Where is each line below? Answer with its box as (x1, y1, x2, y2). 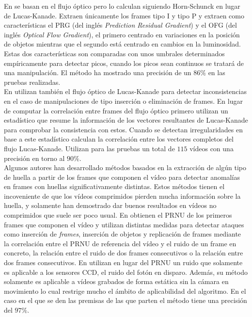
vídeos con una (189, 143, 234, 153)
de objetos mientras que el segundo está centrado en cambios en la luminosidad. (4, 39, 241, 49)
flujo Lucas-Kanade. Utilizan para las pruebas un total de (4, 143, 175, 153)
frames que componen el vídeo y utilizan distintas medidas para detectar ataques (4, 219, 244, 229)
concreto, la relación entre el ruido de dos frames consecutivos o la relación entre (4, 248, 243, 258)
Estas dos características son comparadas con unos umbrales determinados (4, 48, 225, 58)
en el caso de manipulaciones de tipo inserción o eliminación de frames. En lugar (4, 95, 243, 106)
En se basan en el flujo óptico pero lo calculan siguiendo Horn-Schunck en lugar (4, 1, 240, 11)
